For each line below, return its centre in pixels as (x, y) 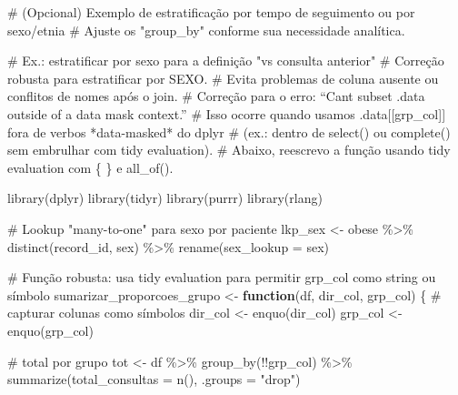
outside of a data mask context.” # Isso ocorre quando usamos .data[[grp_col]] (227, 113)
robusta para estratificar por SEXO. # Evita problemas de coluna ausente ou (223, 78)
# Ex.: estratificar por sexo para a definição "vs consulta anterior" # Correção (226, 61)
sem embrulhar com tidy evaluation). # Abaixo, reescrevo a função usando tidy (229, 150)
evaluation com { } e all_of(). (90, 167)
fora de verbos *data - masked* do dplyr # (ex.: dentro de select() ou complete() (229, 132)
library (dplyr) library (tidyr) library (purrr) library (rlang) (165, 198)
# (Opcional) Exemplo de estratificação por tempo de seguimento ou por (211, 12)
